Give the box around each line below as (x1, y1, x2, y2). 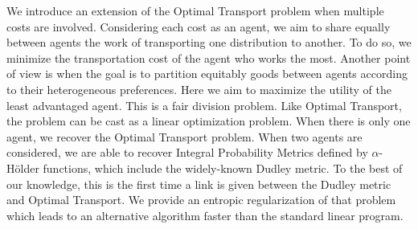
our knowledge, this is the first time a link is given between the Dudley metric (6, 175, 391, 192)
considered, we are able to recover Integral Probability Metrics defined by (6, 144, 368, 161)
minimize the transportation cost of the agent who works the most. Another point (6, 49, 411, 66)
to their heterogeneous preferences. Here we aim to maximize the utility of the (6, 80, 392, 97)
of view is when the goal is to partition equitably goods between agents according (6, 65, 408, 82)
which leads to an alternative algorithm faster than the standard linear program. (6, 207, 404, 223)
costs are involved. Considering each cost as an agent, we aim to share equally (6, 18, 391, 35)
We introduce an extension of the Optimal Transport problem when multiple (6, 2, 384, 18)
